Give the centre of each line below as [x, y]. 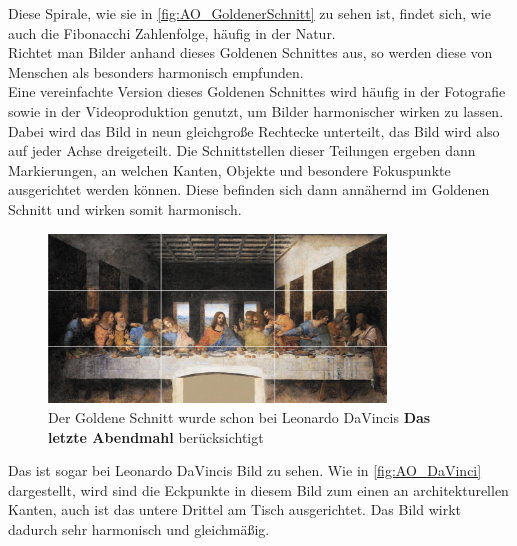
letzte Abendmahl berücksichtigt [156, 436]
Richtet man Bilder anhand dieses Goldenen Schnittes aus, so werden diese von [250, 52]
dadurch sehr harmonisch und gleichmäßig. [139, 529]
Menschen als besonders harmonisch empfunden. [156, 71]
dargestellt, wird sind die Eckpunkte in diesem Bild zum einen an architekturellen [258, 489]
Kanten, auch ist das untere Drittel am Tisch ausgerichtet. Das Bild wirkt [234, 509]
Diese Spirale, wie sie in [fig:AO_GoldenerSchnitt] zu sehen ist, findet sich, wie [249, 13]
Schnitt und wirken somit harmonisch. [125, 208]
